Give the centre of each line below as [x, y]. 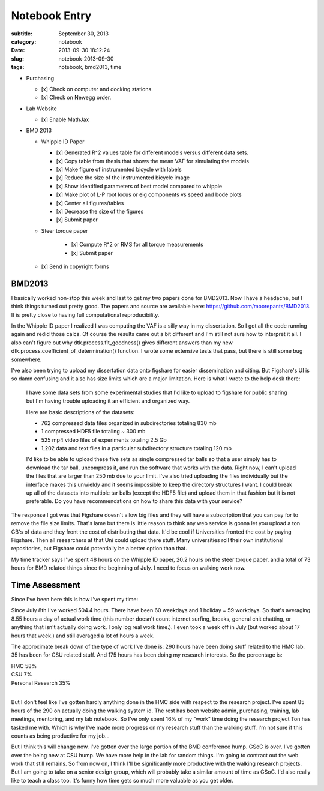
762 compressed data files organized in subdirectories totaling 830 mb [129, 423]
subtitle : [22, 34]
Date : [18, 50]
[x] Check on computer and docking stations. [97, 89]
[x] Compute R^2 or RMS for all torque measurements [137, 245]
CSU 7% [22, 675]
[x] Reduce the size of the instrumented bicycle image [123, 178]
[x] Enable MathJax [65, 119]
